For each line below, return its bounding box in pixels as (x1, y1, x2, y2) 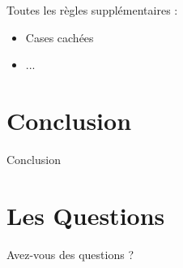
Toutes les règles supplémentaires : (6, 2, 178, 18)
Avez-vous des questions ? (6, 245, 134, 262)
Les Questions (6, 198, 165, 231)
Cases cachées (25, 28, 94, 45)
